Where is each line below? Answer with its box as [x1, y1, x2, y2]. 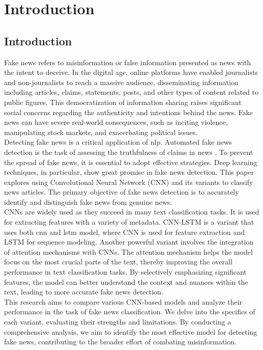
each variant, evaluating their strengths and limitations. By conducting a [4, 316, 231, 327]
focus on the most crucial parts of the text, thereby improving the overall [4, 256, 232, 267]
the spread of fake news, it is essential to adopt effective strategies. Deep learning [4, 156, 257, 167]
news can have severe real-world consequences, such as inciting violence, [4, 117, 228, 127]
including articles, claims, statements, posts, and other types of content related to [4, 87, 258, 97]
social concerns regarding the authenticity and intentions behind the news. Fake [4, 106, 253, 117]
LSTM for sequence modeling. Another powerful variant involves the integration [4, 236, 254, 247]
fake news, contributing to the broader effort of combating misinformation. [4, 336, 237, 347]
